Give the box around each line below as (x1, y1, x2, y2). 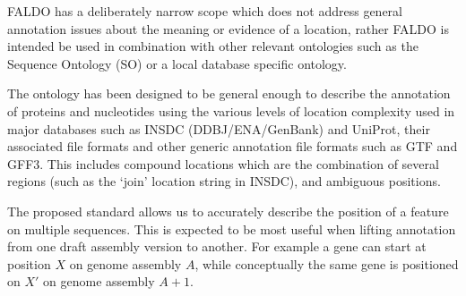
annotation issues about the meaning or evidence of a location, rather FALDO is (7, 19, 449, 38)
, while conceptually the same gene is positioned (194, 254, 459, 273)
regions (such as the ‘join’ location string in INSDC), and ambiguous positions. (7, 172, 441, 190)
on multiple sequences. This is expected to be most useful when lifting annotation (7, 219, 456, 238)
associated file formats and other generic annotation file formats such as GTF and (7, 137, 458, 156)
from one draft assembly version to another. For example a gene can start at (7, 237, 427, 256)
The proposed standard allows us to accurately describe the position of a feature (7, 201, 449, 220)
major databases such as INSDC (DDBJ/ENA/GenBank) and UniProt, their (7, 119, 430, 138)
